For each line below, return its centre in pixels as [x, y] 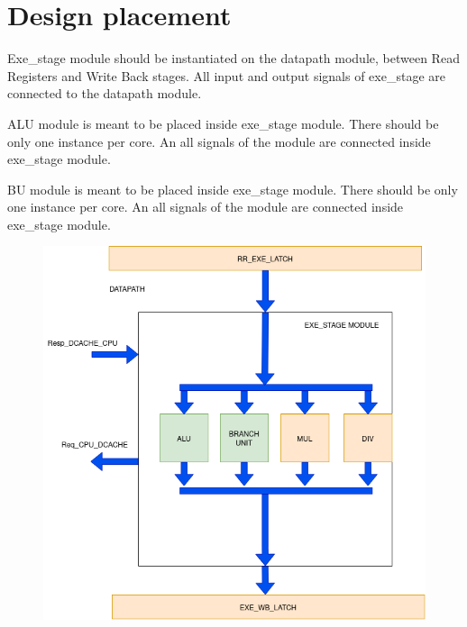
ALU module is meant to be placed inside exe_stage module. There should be [223, 123]
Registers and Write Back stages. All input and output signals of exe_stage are [226, 75]
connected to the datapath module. [105, 93]
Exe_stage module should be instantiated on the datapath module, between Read [233, 58]
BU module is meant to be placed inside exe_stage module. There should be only [233, 189]
